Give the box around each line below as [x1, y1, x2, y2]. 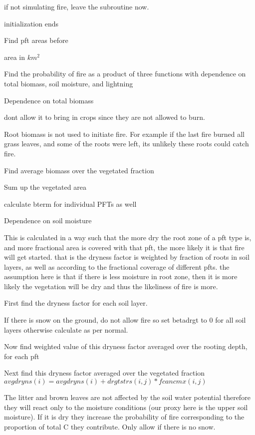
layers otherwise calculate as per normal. [4, 324, 128, 335]
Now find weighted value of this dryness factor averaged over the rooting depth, [4, 341, 248, 352]
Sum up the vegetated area [4, 182, 86, 192]
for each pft [4, 351, 39, 361]
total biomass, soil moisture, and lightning [4, 78, 133, 88]
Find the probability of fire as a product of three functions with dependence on [4, 68, 246, 79]
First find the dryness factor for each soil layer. [4, 298, 148, 308]
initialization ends [4, 18, 58, 28]
